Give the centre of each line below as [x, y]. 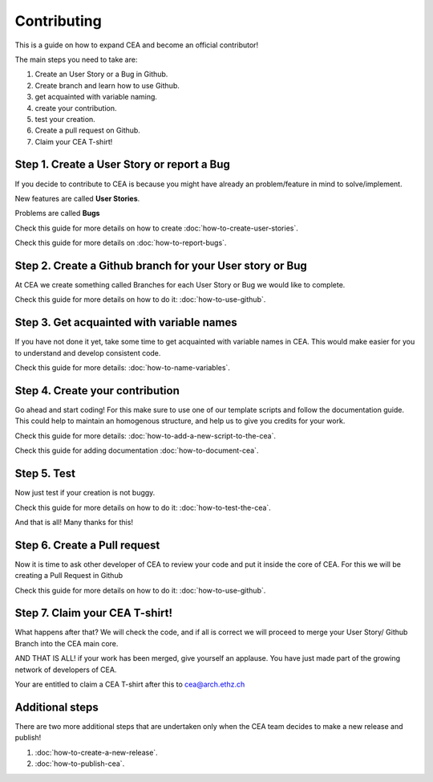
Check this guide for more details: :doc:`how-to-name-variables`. [122, 368]
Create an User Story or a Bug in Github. [101, 74]
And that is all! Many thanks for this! [74, 522]
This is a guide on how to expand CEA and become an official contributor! [137, 45]
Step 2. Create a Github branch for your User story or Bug [161, 265]
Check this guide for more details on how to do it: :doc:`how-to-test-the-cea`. [143, 507]
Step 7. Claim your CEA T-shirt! [93, 613]
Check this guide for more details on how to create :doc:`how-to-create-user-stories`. [156, 228]
